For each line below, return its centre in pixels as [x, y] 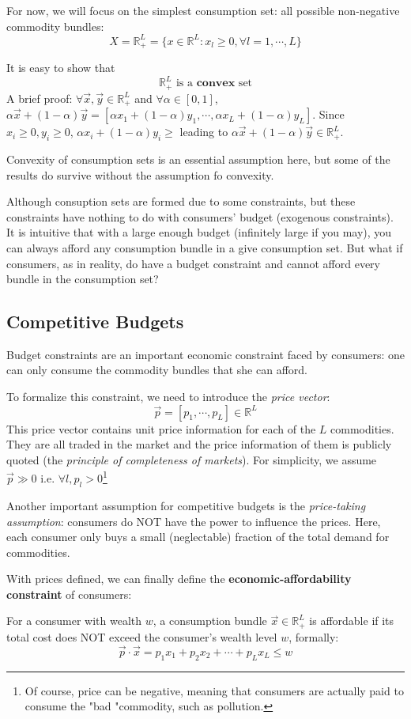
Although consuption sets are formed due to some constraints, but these [181, 201]
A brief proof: [40, 98]
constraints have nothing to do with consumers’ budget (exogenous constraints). [200, 216]
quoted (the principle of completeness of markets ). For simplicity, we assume [192, 459]
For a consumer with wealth [74, 621]
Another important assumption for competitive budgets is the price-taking [186, 505]
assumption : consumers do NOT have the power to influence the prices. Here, [194, 521]
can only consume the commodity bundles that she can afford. [157, 370]
